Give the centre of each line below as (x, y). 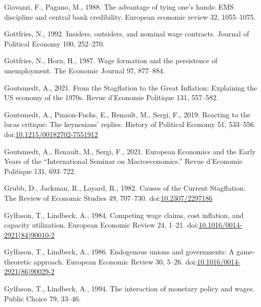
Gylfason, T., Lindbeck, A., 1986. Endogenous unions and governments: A (119, 252)
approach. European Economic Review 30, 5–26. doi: (115, 261)
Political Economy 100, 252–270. (54, 43)
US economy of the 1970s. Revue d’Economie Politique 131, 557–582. (111, 97)
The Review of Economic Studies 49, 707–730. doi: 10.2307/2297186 (108, 198)
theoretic (18, 261)
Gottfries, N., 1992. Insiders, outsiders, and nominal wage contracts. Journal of (127, 34)
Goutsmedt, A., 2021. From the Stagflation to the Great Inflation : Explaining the (131, 87)
